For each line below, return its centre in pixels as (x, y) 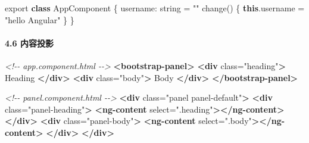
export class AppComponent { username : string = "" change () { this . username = (155, 8)
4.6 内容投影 (29, 43)
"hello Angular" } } (40, 19)
